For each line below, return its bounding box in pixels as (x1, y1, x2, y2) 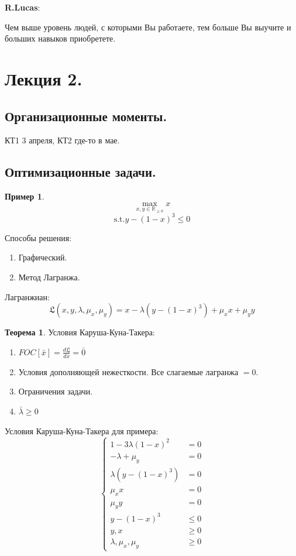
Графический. (18, 251, 67, 263)
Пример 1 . (5, 190, 44, 203)
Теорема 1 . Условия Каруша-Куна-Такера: (5, 326, 155, 338)
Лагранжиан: (5, 290, 50, 303)
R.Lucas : (5, 1, 40, 13)
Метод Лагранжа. (18, 271, 80, 283)
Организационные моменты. (5, 107, 167, 125)
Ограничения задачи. (18, 385, 93, 397)
